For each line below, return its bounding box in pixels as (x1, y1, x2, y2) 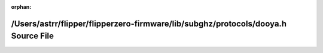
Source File (11, 31, 54, 41)
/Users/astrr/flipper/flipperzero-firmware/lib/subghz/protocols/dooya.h (11, 18, 287, 29)
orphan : (11, 4, 32, 10)
